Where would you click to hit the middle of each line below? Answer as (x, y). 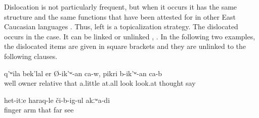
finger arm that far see (39, 110)
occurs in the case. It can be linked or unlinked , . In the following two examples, (130, 36)
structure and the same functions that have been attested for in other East (120, 16)
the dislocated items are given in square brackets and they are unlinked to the (125, 46)
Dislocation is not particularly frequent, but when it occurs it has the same (121, 7)
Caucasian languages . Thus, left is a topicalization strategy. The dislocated (121, 26)
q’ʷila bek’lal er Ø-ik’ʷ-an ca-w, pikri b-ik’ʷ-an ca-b (83, 73)
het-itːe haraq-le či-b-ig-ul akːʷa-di (57, 100)
